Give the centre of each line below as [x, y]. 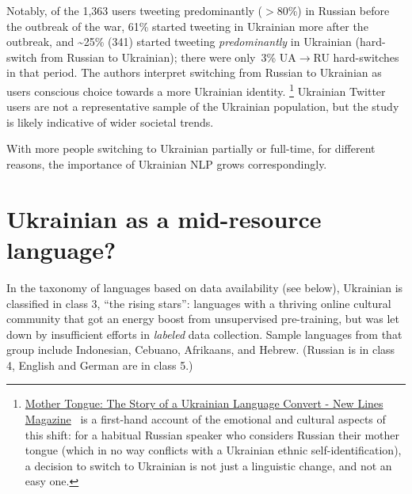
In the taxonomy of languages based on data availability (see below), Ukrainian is [205, 287]
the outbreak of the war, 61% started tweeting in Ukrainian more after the [187, 26]
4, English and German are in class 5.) [100, 365]
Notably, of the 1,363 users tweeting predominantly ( [135, 10]
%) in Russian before [339, 10]
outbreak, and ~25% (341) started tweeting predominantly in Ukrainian [179, 42]
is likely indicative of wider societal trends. [110, 122]
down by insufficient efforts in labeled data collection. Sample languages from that [204, 334]
